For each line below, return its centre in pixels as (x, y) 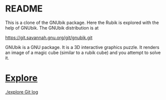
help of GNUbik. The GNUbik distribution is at (52, 27)
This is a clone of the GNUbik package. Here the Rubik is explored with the (82, 22)
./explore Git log (22, 92)
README (24, 9)
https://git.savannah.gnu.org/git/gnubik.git (49, 37)
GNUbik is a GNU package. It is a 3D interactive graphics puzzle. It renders (82, 47)
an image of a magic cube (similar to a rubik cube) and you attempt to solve (83, 52)
